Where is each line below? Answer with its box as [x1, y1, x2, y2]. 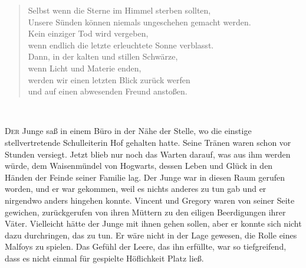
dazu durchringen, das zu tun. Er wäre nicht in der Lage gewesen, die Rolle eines [5, 228, 297, 241]
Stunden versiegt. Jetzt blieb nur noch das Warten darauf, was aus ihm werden [5, 148, 291, 160]
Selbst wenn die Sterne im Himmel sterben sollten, [28, 4, 211, 16]
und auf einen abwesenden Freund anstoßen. [28, 85, 187, 97]
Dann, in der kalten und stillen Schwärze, [28, 50, 178, 63]
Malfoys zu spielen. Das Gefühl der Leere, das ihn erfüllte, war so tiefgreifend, [5, 240, 287, 253]
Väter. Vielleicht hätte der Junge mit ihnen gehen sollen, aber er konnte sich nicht [5, 217, 302, 230]
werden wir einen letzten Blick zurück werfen [28, 73, 190, 86]
